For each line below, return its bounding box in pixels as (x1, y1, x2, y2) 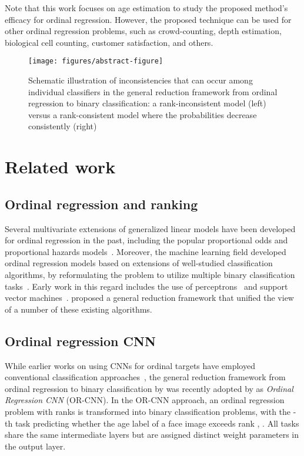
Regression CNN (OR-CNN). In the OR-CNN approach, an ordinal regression (5, 394, 285, 406)
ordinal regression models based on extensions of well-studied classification (5, 257, 273, 269)
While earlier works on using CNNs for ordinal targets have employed (5, 359, 255, 371)
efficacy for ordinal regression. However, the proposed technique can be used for (5, 13, 292, 25)
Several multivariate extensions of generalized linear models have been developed (5, 222, 296, 234)
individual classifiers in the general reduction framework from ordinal (28, 85, 278, 98)
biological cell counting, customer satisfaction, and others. (5, 36, 213, 48)
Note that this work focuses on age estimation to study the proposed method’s (5, 2, 288, 14)
